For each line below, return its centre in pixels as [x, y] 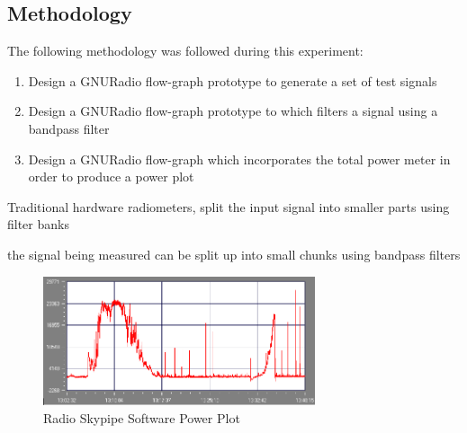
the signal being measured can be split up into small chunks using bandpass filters [234, 254]
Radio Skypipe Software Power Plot [142, 417]
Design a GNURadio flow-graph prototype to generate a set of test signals [233, 80]
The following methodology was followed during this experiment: [185, 51]
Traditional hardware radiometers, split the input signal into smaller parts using [229, 206]
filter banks [38, 224]
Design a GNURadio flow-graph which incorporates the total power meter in [239, 159]
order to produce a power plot [111, 177]
